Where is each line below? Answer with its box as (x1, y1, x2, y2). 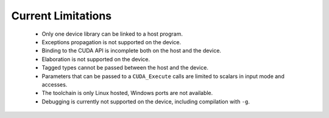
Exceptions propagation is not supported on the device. (41, 38, 182, 45)
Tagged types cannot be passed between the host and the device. (41, 64, 208, 71)
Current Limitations (11, 9, 112, 22)
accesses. (41, 80, 68, 88)
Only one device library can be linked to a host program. (41, 30, 183, 38)
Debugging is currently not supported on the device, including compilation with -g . (41, 97, 250, 105)
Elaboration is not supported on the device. (41, 55, 150, 63)
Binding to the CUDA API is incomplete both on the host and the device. (41, 47, 222, 54)
